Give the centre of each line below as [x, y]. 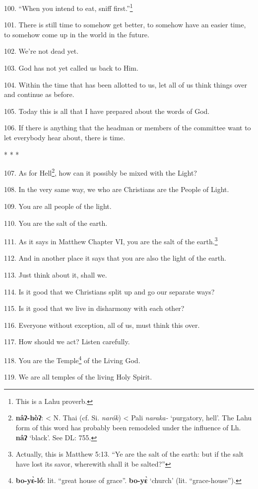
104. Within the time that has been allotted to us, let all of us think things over [126, 84]
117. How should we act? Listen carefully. [67, 342]
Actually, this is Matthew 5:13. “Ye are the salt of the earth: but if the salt [130, 454]
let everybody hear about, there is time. [65, 137]
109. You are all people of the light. [58, 206]
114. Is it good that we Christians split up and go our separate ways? [109, 291]
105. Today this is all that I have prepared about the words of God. [107, 111]
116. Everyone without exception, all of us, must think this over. [102, 325]
